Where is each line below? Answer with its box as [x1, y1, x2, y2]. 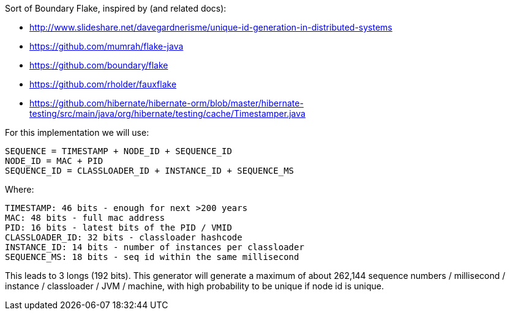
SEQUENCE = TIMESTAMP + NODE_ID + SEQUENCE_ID [5, 146, 232, 156]
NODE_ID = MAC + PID [5, 156, 103, 166]
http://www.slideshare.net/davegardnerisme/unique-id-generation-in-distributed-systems [29, 22, 392, 32]
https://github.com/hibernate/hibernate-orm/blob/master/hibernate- [29, 98, 304, 108]
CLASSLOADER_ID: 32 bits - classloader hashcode [5, 232, 242, 242]
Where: [5, 184, 34, 195]
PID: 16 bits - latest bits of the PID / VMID [5, 223, 232, 232]
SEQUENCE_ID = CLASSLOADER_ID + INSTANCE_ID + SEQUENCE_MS [5, 166, 294, 176]
